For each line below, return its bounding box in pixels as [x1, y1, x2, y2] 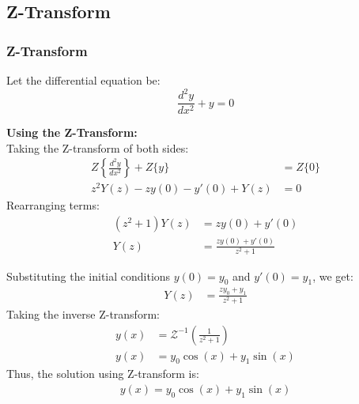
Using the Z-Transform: [6, 124, 138, 141]
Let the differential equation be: [6, 72, 161, 88]
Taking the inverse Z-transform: [6, 305, 160, 322]
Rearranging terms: [6, 197, 100, 213]
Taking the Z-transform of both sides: [6, 139, 189, 156]
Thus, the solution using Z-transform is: [6, 365, 199, 382]
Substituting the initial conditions [6, 267, 171, 284]
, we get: [312, 267, 353, 284]
